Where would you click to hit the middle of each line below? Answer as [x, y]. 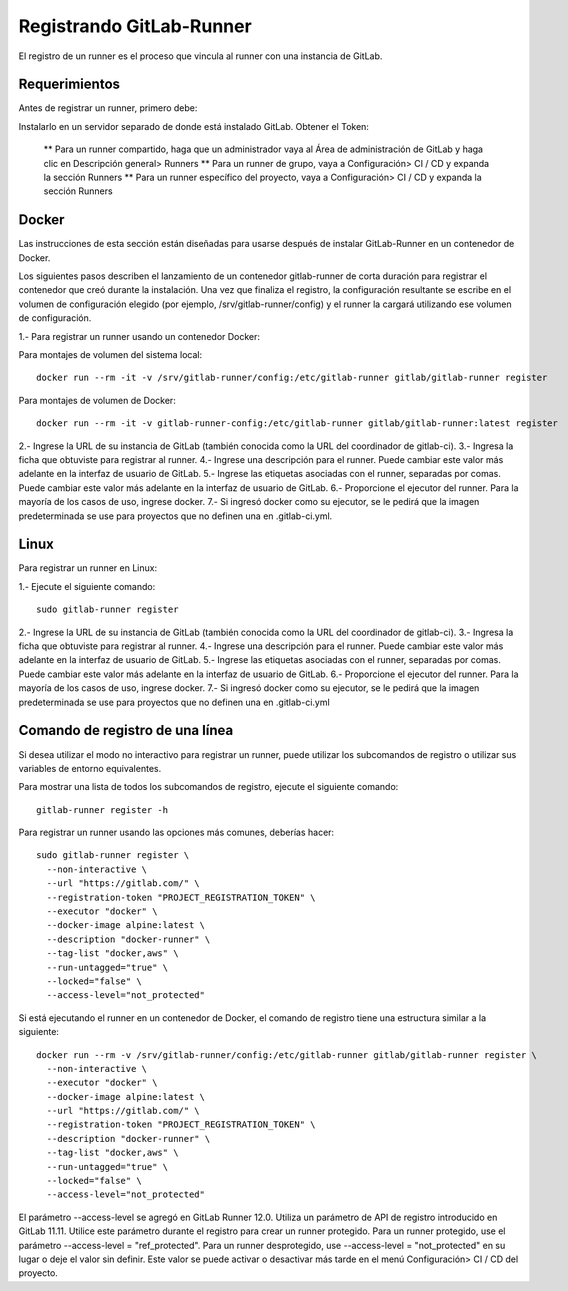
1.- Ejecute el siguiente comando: [87, 586]
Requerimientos [69, 84]
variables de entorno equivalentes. [90, 768]
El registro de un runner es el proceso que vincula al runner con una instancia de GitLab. [200, 56]
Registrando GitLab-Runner [135, 26]
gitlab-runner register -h [102, 809]
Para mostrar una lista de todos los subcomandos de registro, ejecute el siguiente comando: [208, 787]
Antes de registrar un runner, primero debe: [108, 108]
